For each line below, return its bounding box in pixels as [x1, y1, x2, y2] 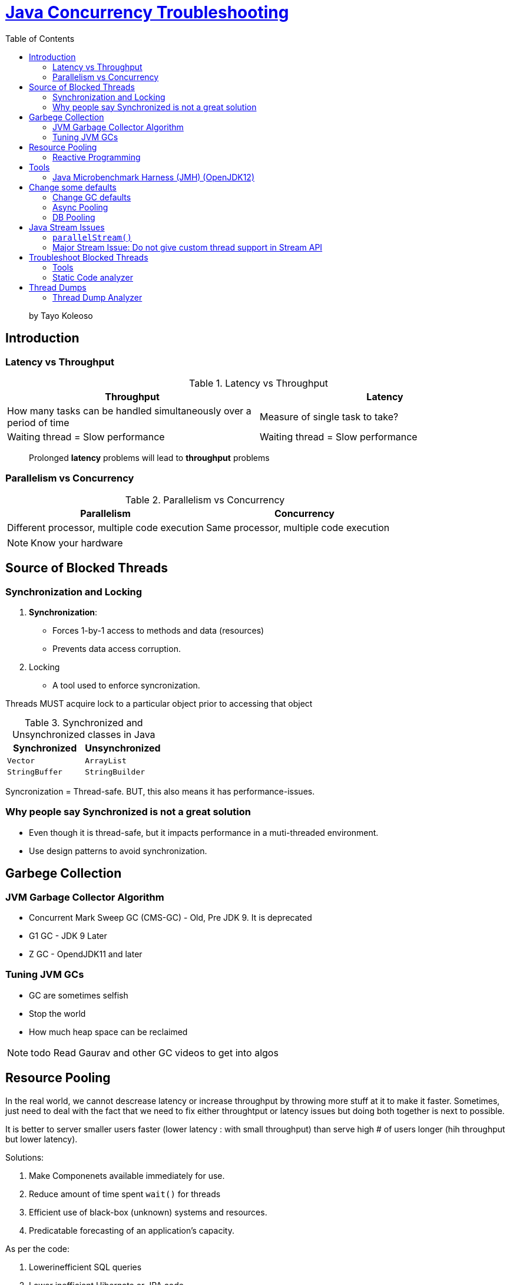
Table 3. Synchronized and [24, 716, 143, 729]
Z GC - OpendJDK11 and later [29, 948, 143, 959]
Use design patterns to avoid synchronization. [29, 845, 207, 856]
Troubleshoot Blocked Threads [29, 252, 148, 262]
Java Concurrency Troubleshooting [5, 2, 289, 22]
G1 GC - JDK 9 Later [29, 930, 107, 941]
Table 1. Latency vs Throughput [189, 377, 328, 389]
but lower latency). [5, 1134, 78, 1144]
